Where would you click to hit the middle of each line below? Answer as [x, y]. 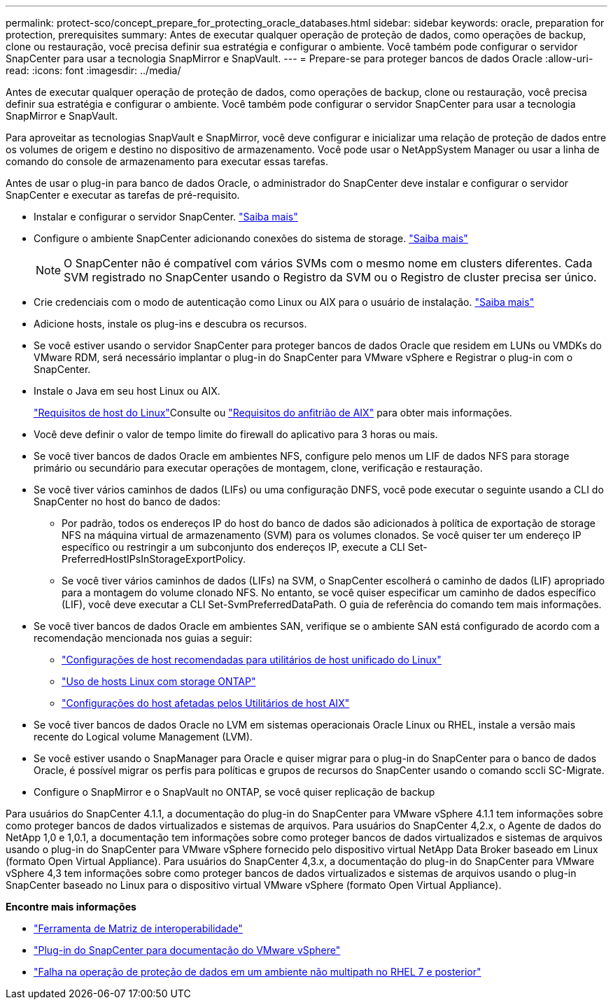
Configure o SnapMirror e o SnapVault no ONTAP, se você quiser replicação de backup [234, 792]
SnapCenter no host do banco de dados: [127, 501]
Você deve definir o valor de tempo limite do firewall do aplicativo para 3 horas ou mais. [236, 434]
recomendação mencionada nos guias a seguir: [143, 638]
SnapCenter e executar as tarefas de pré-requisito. [123, 195]
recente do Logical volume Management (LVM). [143, 737]
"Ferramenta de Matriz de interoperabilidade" [138, 928]
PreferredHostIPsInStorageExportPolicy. [154, 559]
